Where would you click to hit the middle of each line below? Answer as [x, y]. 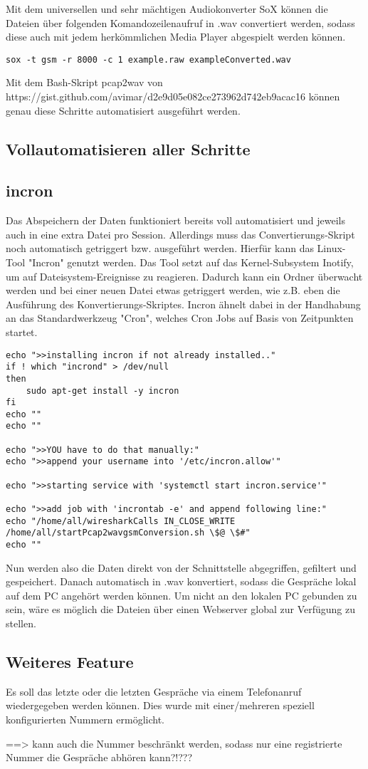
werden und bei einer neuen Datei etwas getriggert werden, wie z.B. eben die [173, 290]
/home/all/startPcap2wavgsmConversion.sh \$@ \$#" [128, 533]
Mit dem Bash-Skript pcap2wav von [84, 82]
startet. [22, 331]
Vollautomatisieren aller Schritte [128, 148]
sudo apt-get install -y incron [102, 391]
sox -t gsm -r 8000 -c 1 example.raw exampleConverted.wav [148, 59]
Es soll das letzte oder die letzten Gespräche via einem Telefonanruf [154, 691]
